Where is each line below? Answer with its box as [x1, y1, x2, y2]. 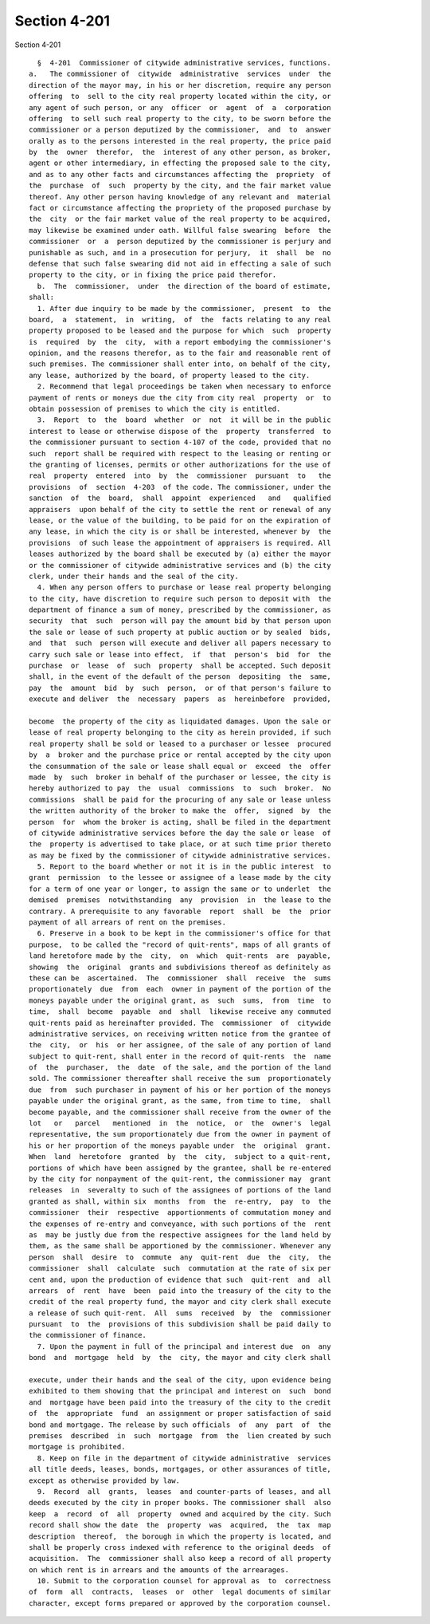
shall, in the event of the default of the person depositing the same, [29, 672, 331, 681]
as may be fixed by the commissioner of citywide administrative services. [29, 850, 331, 860]
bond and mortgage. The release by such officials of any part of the [29, 1420, 331, 1429]
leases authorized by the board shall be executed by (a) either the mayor [29, 550, 331, 558]
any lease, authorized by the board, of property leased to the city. [29, 371, 311, 380]
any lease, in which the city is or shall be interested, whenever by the [29, 527, 331, 536]
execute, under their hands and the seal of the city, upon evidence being [29, 1376, 331, 1385]
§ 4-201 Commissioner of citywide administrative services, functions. [37, 58, 331, 67]
